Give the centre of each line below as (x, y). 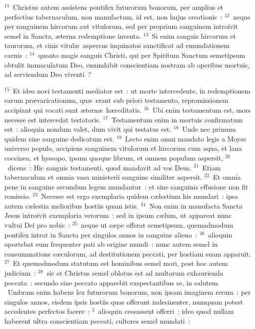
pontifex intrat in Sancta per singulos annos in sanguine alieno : (101, 234)
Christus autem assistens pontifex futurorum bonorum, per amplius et (118, 7)
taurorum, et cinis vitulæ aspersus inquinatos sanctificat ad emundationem (117, 45)
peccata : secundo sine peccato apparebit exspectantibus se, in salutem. (112, 282)
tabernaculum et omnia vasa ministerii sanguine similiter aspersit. (103, 177)
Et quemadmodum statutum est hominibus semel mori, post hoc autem (120, 263)
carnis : (16, 55)
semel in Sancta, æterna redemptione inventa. (73, 35)
